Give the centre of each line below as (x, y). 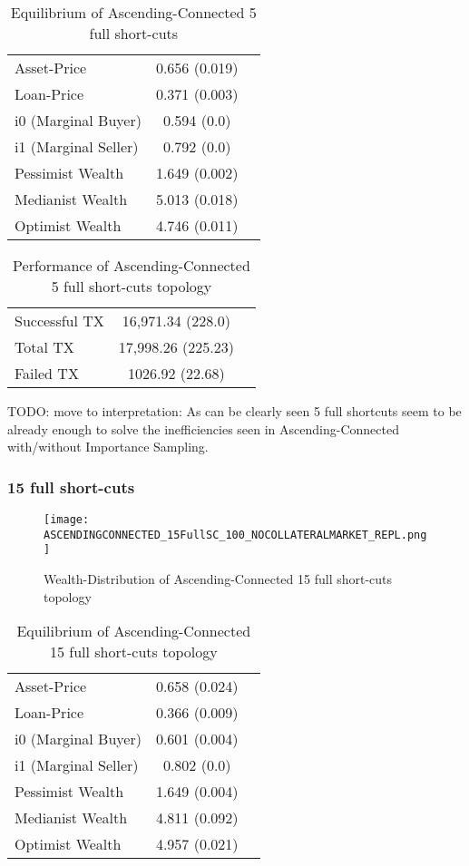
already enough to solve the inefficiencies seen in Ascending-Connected (203, 428)
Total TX (44, 347)
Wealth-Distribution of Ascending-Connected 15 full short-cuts (218, 578)
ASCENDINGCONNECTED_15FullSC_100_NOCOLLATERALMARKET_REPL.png (235, 535)
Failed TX (47, 373)
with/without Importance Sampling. (108, 447)
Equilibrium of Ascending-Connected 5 (133, 12)
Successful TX (59, 321)
